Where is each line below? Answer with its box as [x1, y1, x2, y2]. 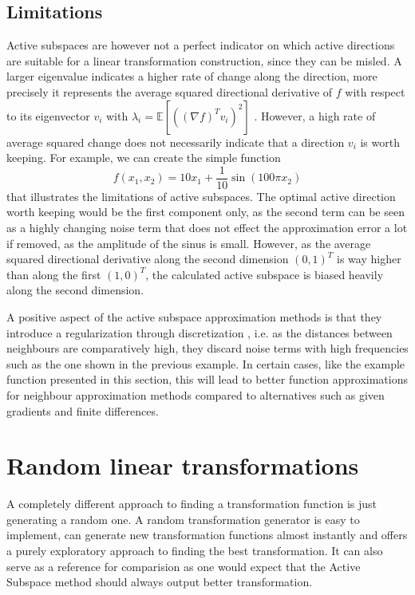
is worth [360, 133, 400, 150]
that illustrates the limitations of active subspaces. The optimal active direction [6, 187, 396, 204]
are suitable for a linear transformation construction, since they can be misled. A [6, 52, 402, 69]
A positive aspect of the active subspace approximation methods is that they [6, 308, 382, 325]
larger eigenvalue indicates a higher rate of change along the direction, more [6, 68, 377, 85]
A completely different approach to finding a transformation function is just [6, 495, 377, 512]
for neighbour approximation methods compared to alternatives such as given [6, 386, 385, 403]
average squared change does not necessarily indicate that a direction [6, 133, 345, 150]
